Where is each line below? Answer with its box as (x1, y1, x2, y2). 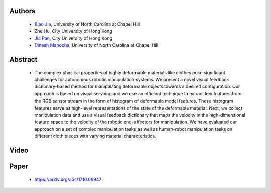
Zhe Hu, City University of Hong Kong (34, 28, 112, 34)
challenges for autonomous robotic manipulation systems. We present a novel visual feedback (34, 76, 229, 82)
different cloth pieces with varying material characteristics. (34, 133, 156, 139)
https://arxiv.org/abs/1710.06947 (34, 176, 102, 182)
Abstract (9, 55, 38, 64)
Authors (9, 7, 36, 15)
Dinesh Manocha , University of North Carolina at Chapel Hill (34, 42, 158, 48)
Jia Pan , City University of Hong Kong (34, 35, 113, 41)
